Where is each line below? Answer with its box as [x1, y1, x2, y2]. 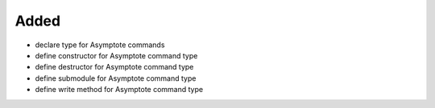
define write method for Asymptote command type [35, 85, 204, 94]
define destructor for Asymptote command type [35, 62, 194, 72]
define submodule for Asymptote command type [35, 73, 197, 83]
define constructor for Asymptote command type [35, 50, 198, 60]
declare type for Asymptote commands [35, 40, 165, 50]
